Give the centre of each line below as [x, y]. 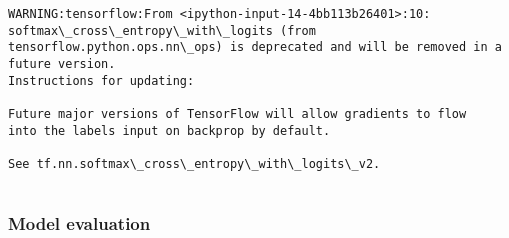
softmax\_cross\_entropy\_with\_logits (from [162, 30]
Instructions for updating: [101, 80]
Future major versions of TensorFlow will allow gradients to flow [237, 113]
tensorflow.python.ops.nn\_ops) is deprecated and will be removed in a [255, 47]
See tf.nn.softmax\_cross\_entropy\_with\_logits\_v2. [194, 163]
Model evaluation [79, 223]
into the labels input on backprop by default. [169, 130]
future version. [62, 63]
